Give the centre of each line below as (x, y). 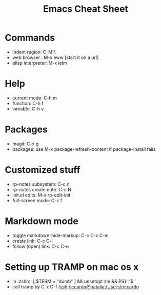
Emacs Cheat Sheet (86, 9)
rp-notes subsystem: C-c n (41, 184)
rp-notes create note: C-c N (42, 189)
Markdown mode (42, 221)
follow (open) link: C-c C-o (41, 246)
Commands (30, 38)
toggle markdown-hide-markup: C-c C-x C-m (60, 235)
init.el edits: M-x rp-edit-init (41, 195)
